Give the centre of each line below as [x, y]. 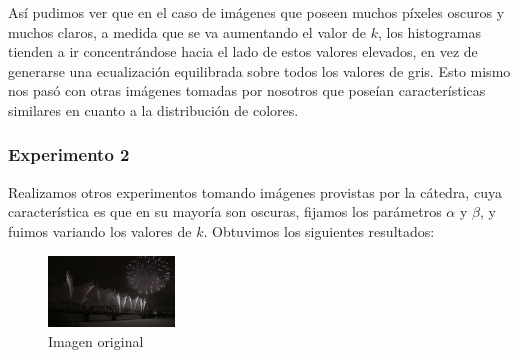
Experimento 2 [69, 154]
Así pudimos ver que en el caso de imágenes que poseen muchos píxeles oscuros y [256, 12]
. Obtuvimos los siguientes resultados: [319, 230]
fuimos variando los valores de [100, 230]
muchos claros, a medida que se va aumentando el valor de [187, 31]
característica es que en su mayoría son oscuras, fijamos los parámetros [225, 211]
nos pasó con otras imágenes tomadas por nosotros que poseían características [247, 90]
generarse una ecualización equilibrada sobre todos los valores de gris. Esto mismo [259, 70]
